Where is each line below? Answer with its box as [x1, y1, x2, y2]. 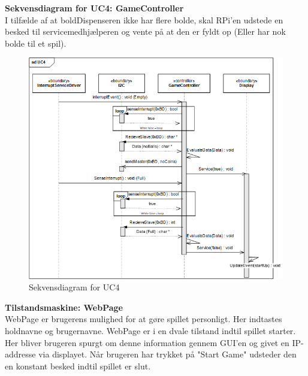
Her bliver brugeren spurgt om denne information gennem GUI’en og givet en [5, 336, 289, 348]
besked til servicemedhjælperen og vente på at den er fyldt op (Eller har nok [5, 25, 286, 38]
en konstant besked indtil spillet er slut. [5, 359, 151, 372]
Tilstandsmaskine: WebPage [5, 301, 123, 313]
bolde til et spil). [5, 37, 67, 49]
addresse [5, 348, 36, 360]
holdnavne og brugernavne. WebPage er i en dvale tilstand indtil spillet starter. [5, 324, 296, 336]
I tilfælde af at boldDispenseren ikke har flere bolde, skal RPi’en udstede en [5, 13, 283, 26]
